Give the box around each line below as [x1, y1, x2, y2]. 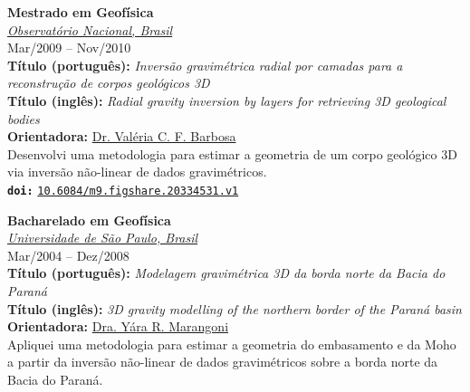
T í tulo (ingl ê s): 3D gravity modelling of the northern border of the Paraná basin [7, 299, 462, 318]
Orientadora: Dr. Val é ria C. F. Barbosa [7, 127, 236, 146]
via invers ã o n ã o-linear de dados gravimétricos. [7, 162, 267, 181]
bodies [7, 109, 40, 128]
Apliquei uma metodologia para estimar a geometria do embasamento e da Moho [7, 334, 456, 353]
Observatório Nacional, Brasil [7, 20, 173, 39]
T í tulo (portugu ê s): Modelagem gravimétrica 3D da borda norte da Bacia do [7, 263, 446, 282]
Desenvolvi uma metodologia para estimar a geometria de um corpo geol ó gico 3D [7, 144, 457, 163]
